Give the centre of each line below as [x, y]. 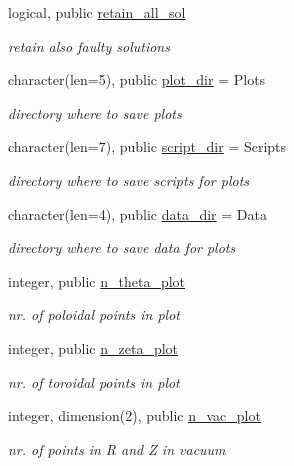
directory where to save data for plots [122, 247]
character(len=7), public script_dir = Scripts [147, 146]
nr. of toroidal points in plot [94, 381]
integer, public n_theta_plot [97, 280]
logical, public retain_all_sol [97, 12]
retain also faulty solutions [89, 45]
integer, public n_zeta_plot [93, 347]
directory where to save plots [95, 112]
